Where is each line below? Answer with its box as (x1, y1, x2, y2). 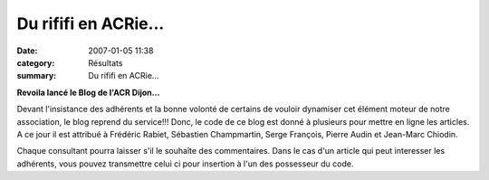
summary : (16, 71, 57, 81)
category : (16, 57, 55, 68)
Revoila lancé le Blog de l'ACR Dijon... (16, 87, 160, 98)
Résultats (88, 57, 123, 68)
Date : (16, 45, 38, 56)
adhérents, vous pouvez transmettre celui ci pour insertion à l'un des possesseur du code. (16, 158, 354, 169)
